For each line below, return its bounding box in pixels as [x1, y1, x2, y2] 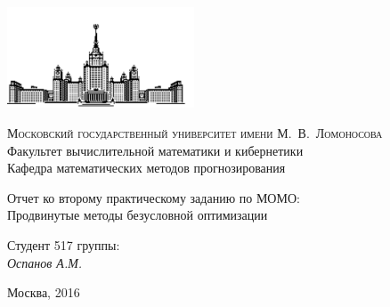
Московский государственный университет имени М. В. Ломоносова [7, 123, 383, 141]
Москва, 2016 [7, 283, 80, 302]
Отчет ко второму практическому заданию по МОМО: [7, 188, 300, 206]
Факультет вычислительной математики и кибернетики [7, 141, 304, 159]
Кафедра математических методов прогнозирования [7, 158, 286, 177]
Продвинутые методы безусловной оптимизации [7, 206, 268, 224]
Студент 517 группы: [7, 235, 120, 254]
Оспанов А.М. [7, 253, 83, 271]
